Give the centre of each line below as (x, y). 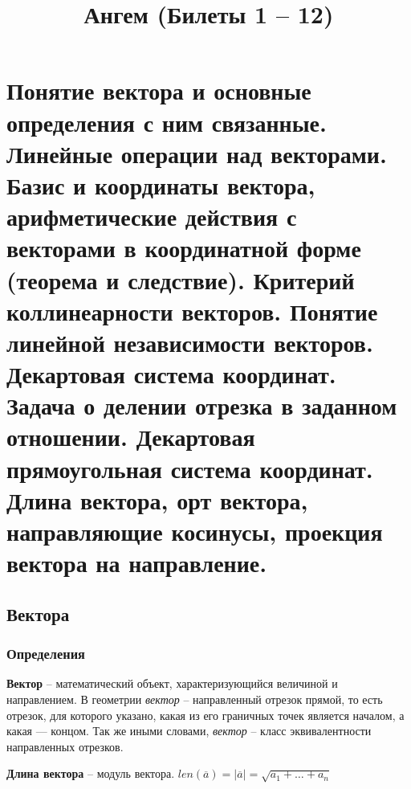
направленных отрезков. (65, 746)
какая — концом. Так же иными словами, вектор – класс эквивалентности (189, 731)
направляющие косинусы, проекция (195, 531)
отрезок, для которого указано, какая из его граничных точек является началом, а (205, 715)
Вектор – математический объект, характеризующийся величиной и (172, 683)
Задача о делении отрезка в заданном (202, 405)
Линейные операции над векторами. (197, 153)
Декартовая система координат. (171, 374)
